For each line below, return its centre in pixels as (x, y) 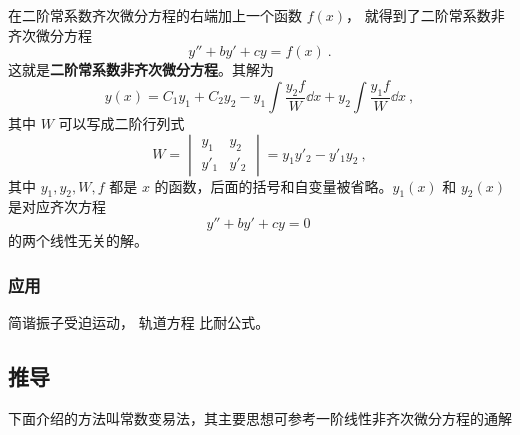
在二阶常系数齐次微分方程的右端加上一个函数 (155, 15)
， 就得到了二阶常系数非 (425, 15)
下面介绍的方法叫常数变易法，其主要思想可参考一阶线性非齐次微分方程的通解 (260, 417)
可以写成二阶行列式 (121, 123)
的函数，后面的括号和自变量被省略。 (273, 185)
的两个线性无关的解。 (78, 240)
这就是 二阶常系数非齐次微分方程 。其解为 (141, 69)
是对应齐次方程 (57, 206)
